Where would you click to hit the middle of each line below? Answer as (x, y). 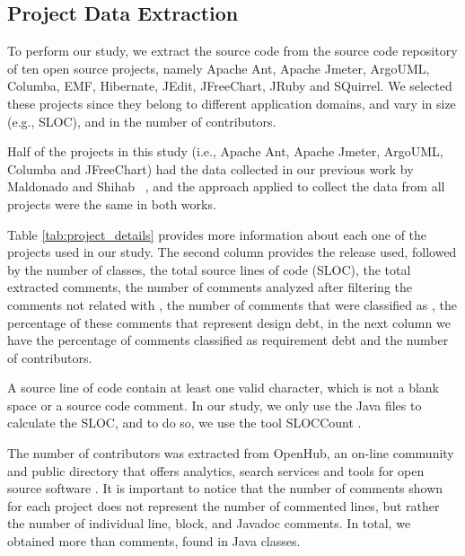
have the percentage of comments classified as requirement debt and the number (228, 340)
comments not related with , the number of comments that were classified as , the (232, 304)
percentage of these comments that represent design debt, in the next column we (229, 322)
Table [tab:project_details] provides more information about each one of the (217, 234)
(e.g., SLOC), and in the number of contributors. (142, 121)
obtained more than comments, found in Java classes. (154, 541)
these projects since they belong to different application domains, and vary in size (232, 103)
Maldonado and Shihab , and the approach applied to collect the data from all (226, 186)
